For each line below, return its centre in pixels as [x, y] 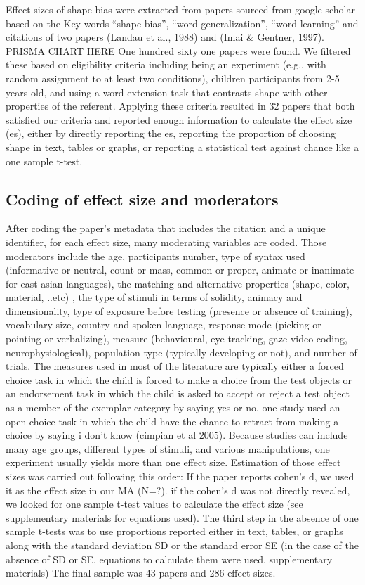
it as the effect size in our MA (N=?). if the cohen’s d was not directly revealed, [178, 490]
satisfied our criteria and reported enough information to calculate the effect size [179, 119]
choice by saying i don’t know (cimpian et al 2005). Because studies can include [177, 435]
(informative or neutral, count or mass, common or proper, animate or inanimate [180, 270]
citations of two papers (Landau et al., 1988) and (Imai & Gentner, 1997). [165, 37]
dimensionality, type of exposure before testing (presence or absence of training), [179, 310]
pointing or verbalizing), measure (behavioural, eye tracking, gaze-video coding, [177, 339]
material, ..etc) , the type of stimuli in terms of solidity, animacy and [154, 297]
